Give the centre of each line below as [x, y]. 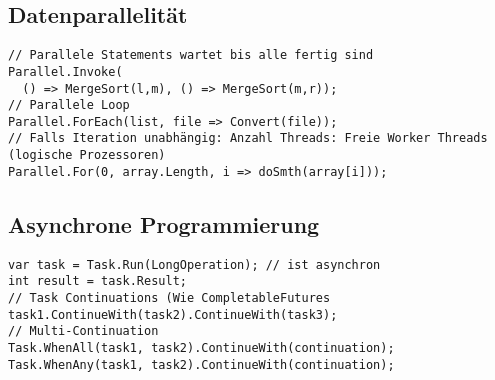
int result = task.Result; [97, 281]
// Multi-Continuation [83, 331]
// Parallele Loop [69, 105]
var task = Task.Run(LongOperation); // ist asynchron [194, 264]
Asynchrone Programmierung [164, 223]
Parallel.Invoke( [65, 71]
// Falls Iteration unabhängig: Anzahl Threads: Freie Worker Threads [248, 138]
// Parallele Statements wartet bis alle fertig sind [191, 55]
